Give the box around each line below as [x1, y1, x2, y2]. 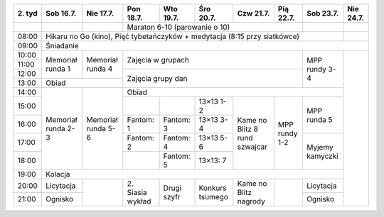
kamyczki [306, 151, 338, 161]
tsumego [198, 192, 229, 201]
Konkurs [198, 183, 227, 193]
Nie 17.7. [86, 9, 114, 18]
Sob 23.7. [306, 9, 339, 18]
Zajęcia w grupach [127, 55, 190, 65]
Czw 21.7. [237, 9, 270, 18]
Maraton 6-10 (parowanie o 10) [127, 22, 230, 32]
